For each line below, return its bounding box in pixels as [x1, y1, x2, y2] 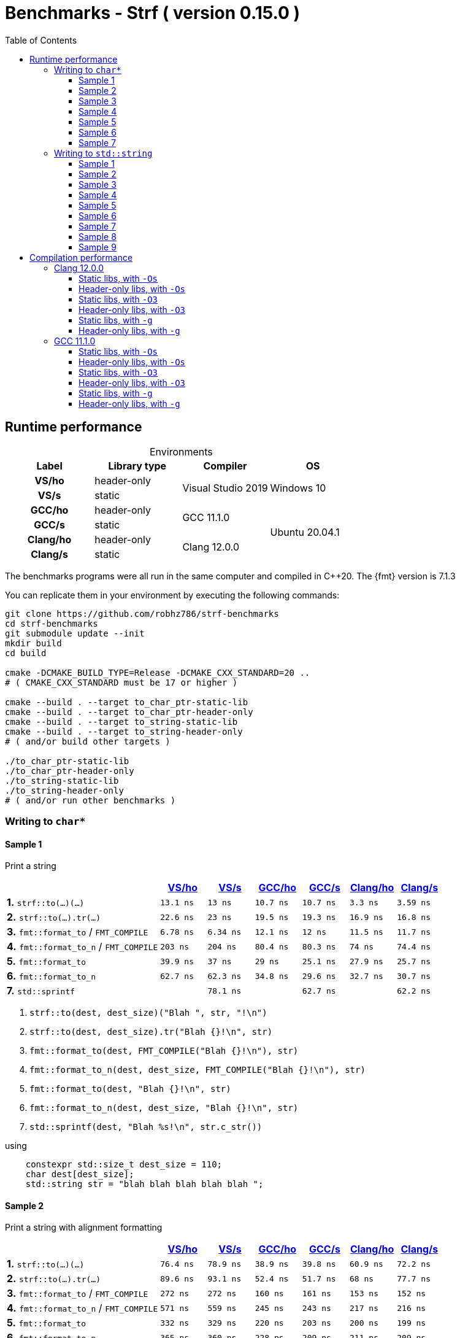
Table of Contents [5, 34, 77, 45]
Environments [149, 445, 213, 458]
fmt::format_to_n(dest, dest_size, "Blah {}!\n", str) [29, 1103, 299, 1113]
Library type [108, 459, 167, 472]
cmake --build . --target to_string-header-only [5, 726, 243, 737]
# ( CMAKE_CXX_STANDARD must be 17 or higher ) [5, 677, 238, 687]
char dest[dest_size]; [25, 1169, 134, 1180]
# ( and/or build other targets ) [5, 736, 171, 746]
